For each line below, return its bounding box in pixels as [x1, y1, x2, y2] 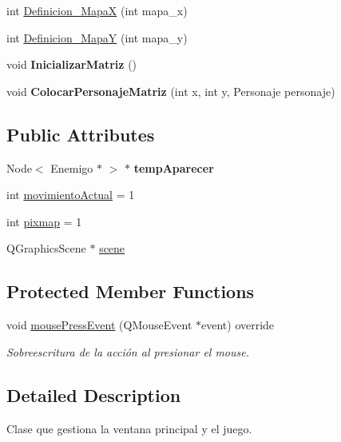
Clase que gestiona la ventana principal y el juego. [6, 420, 252, 436]
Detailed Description [6, 382, 181, 407]
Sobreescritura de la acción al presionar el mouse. [6, 343, 250, 360]
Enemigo [50, 159, 93, 176]
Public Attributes [6, 121, 155, 146]
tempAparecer [133, 159, 214, 176]
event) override [201, 317, 275, 333]
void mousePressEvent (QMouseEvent [6, 317, 192, 333]
